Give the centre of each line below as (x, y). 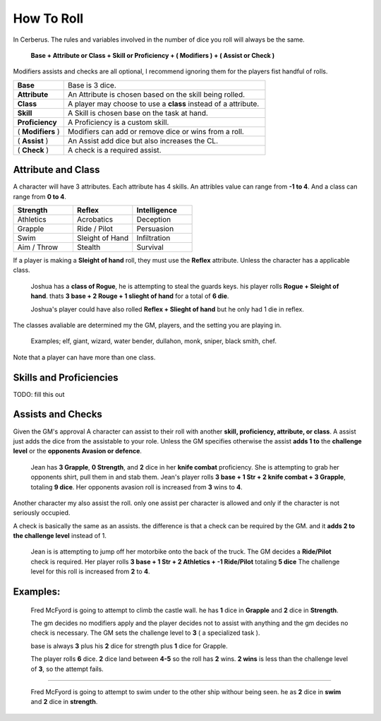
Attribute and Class (56, 170)
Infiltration (153, 238)
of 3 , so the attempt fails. (67, 669)
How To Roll (48, 18)
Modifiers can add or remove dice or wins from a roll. (156, 131)
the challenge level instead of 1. (60, 536)
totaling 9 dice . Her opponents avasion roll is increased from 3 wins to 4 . (137, 487)
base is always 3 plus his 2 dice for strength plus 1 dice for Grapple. (129, 645)
